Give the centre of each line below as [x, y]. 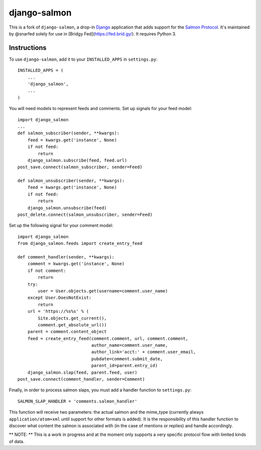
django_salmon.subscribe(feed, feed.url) [77, 160]
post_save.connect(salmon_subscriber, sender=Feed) [80, 167]
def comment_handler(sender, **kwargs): [66, 257]
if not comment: [47, 271]
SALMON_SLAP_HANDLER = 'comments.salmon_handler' [78, 401]
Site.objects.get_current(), [72, 318]
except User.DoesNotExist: [59, 298]
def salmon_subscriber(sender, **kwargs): [69, 133]
